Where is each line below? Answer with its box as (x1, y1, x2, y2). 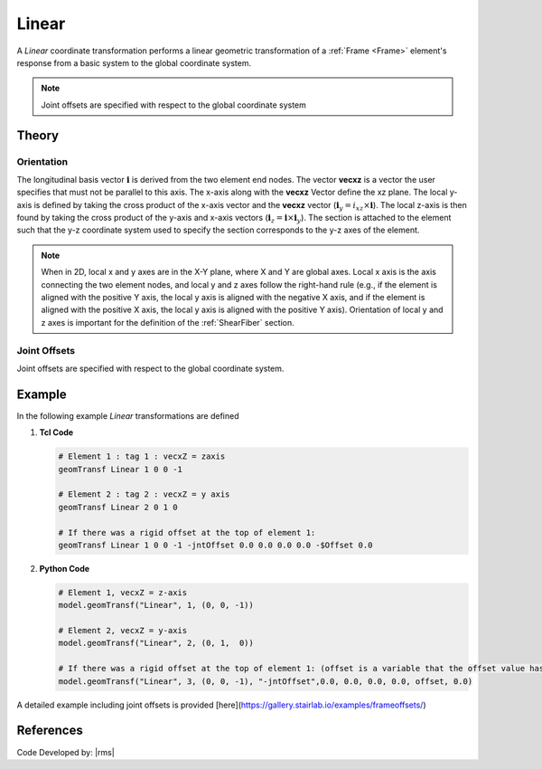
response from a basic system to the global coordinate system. (16, 57, 252, 68)
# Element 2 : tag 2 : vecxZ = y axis (58, 489, 230, 499)
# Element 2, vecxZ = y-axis (58, 625, 188, 636)
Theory (16, 128, 60, 143)
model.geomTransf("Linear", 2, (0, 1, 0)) (58, 638, 255, 649)
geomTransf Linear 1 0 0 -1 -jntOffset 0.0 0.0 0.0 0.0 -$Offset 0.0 (58, 539, 373, 550)
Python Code (39, 563, 90, 574)
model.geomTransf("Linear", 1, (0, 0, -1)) (58, 600, 255, 611)
